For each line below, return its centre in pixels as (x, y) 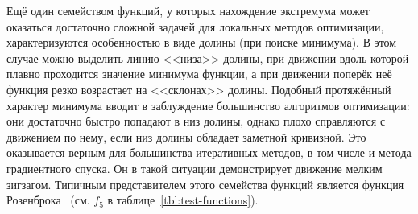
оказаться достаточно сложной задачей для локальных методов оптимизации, (195, 26)
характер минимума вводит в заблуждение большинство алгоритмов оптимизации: (208, 105)
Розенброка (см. (48, 200)
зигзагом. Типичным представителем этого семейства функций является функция (205, 184)
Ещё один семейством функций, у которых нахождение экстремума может (188, 10)
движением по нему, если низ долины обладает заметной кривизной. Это (186, 136)
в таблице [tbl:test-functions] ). (183, 200)
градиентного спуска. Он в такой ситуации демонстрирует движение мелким (195, 168)
